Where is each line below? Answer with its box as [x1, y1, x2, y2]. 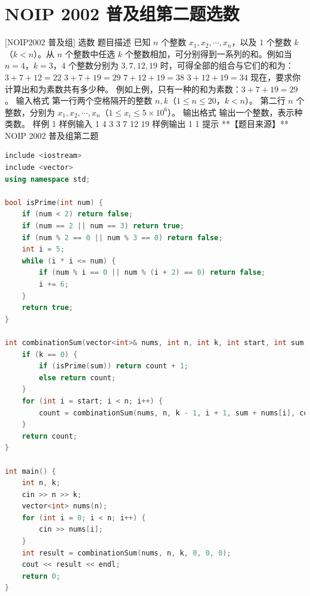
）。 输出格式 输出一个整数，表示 [168, 105, 294, 118]
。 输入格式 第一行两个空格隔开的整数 [5, 94, 153, 107]
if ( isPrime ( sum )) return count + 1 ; [39, 362, 188, 371]
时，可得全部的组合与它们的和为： [160, 59, 294, 72]
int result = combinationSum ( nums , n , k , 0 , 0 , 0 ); [21, 548, 231, 557]
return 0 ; [21, 572, 61, 581]
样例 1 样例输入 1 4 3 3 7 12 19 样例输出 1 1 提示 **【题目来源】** [32, 117, 289, 130]
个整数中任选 [65, 47, 116, 60]
